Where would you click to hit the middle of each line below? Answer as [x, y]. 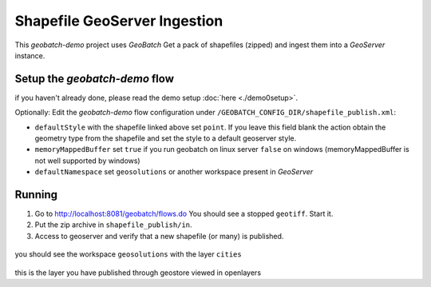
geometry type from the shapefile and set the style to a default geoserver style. [166, 138]
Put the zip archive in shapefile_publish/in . [113, 225]
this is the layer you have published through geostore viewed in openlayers [138, 273]
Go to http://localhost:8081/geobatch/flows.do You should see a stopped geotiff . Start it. [184, 214]
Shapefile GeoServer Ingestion [119, 21]
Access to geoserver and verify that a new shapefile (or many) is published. [159, 236]
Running [36, 195]
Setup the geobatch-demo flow [95, 79]
